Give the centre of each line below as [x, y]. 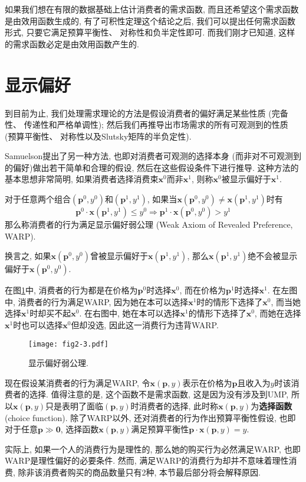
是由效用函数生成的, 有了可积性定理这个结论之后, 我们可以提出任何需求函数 [150, 20]
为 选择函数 [272, 406]
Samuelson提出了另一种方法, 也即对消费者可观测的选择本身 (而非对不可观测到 [153, 156]
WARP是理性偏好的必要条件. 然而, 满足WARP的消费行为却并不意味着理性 [147, 460]
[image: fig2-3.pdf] [69, 344]
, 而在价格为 [203, 290]
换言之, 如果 [28, 256]
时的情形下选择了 [230, 301]
